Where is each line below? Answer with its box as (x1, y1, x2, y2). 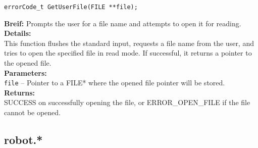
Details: (4, 28, 31, 38)
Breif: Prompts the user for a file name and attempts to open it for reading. (4, 18, 241, 28)
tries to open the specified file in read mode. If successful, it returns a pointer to (4, 47, 252, 58)
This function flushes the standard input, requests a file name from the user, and (4, 37, 254, 48)
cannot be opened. (4, 107, 61, 118)
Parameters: (4, 67, 47, 78)
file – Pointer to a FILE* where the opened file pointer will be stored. (4, 77, 225, 88)
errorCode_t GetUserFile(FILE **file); (4, 4, 138, 11)
